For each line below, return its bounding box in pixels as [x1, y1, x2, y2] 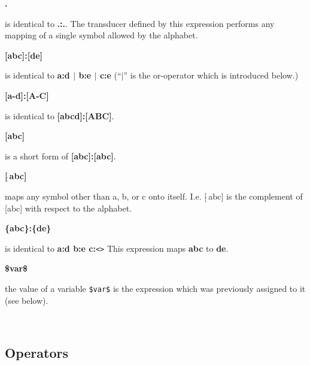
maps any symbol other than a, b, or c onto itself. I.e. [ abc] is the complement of [5, 189, 303, 202]
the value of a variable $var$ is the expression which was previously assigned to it [5, 282, 306, 294]
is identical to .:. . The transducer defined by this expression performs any [5, 17, 275, 29]
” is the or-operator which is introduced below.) [123, 69, 299, 82]
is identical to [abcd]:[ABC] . [5, 109, 114, 122]
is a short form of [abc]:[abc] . [5, 149, 116, 162]
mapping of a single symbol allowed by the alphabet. [5, 29, 198, 41]
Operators [5, 343, 68, 362]
